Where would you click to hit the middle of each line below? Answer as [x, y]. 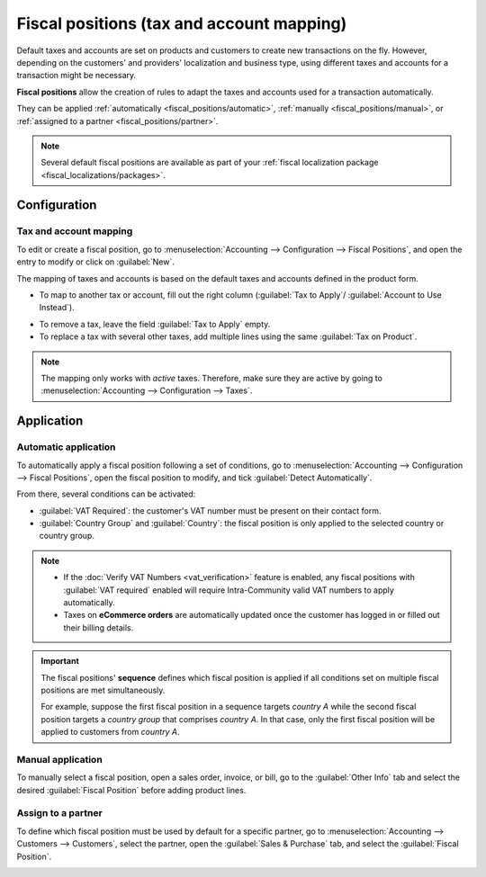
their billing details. [99, 627]
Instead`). [57, 308]
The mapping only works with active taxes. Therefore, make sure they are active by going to [211, 378]
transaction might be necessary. [76, 76]
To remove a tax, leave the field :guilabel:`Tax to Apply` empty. [155, 324]
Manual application [59, 759]
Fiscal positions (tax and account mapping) [182, 23]
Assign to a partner [59, 813]
